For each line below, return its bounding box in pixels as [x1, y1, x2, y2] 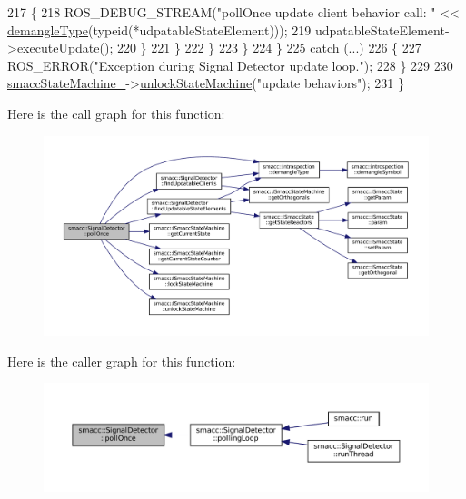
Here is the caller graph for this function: [7, 351, 236, 370]
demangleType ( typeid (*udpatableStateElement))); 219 [7, 20, 312, 39]
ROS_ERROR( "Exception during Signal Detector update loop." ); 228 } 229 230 [7, 55, 453, 74]
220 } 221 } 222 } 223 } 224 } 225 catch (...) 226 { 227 [116, 38, 421, 57]
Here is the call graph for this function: [7, 103, 225, 122]
